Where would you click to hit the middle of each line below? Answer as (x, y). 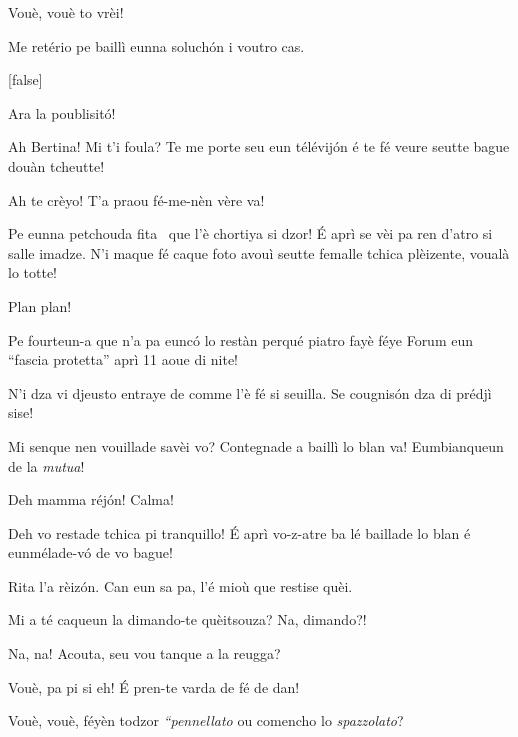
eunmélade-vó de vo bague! (90, 552)
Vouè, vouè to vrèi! (66, 12)
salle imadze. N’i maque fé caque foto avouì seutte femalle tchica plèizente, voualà (259, 252)
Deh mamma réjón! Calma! (91, 499)
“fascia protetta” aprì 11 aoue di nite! (123, 359)
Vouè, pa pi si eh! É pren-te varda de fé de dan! (154, 686)
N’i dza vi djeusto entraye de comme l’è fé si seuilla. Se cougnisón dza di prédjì (250, 392)
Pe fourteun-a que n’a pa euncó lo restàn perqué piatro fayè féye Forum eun (241, 339)
